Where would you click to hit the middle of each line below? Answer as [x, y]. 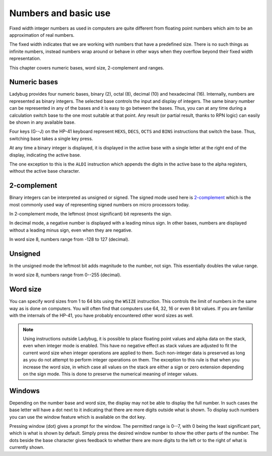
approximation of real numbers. [42, 35]
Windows [24, 391]
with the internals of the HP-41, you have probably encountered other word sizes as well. [101, 316]
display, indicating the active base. [45, 155]
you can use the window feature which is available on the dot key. [78, 417]
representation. [25, 58]
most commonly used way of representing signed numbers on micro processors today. [99, 204]
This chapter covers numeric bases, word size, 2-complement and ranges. [87, 67]
